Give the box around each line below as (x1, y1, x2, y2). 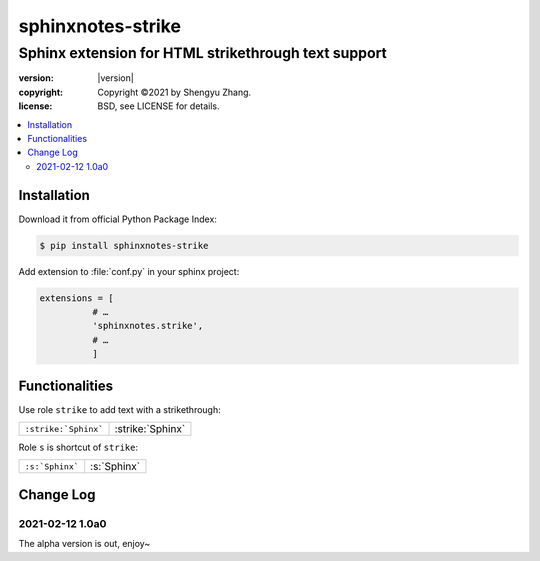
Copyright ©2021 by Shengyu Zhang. (97, 86, 252, 98)
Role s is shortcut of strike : (18, 441, 139, 454)
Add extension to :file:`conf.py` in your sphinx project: (18, 265, 240, 277)
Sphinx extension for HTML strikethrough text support (18, 44, 387, 62)
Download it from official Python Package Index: (18, 213, 217, 225)
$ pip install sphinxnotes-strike (39, 240, 209, 251)
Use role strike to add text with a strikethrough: (18, 403, 222, 415)
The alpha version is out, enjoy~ (18, 538, 151, 550)
